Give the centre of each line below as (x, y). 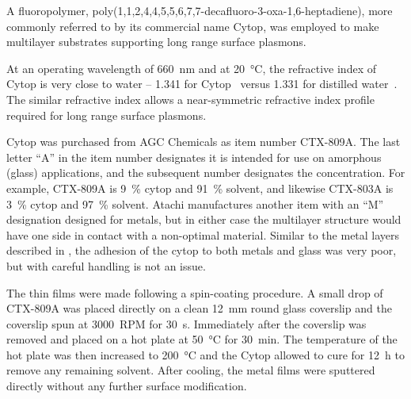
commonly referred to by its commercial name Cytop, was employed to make (193, 26)
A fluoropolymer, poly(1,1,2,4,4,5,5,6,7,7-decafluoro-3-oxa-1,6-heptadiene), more (200, 10)
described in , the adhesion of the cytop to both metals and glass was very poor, (202, 250)
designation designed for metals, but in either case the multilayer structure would (204, 219)
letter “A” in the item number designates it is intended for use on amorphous (194, 157)
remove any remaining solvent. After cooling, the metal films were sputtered (191, 370)
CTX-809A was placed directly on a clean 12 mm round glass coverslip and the (199, 308)
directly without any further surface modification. (127, 386)
